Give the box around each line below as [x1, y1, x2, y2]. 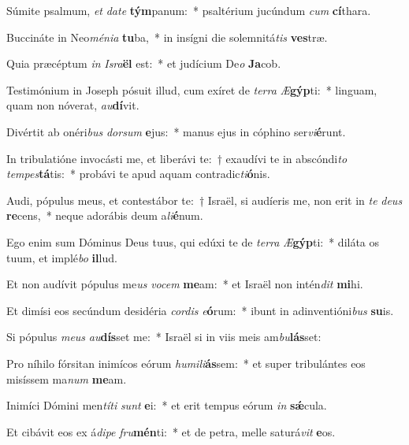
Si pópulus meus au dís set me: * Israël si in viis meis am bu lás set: [6, 328, 322, 345]
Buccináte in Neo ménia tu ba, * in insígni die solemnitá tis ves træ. [6, 28, 328, 45]
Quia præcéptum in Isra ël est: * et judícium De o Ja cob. [6, 55, 281, 72]
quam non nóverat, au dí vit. [6, 97, 139, 113]
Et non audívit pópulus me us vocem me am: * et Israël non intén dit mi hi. [6, 276, 363, 292]
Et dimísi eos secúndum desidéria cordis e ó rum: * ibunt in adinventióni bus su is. [6, 302, 394, 318]
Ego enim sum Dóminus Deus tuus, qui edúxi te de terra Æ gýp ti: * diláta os [6, 233, 380, 250]
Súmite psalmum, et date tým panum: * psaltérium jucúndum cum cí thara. [6, 2, 371, 18]
